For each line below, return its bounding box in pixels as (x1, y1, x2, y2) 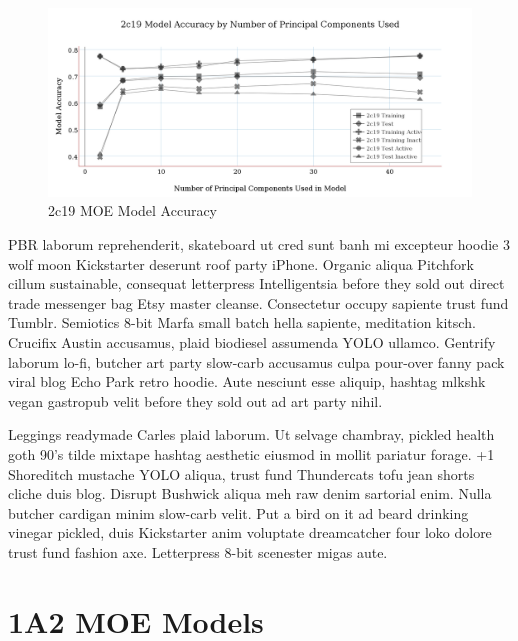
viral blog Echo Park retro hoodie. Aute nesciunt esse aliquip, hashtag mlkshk (8, 371, 486, 392)
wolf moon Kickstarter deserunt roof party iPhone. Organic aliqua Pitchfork (8, 253, 474, 274)
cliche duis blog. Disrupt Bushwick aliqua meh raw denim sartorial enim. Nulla (8, 483, 492, 504)
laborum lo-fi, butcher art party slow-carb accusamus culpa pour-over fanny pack (8, 351, 505, 372)
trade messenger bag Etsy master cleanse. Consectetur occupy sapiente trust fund (8, 292, 509, 313)
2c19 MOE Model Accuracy (48, 200, 218, 221)
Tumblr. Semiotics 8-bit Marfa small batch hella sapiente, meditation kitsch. (8, 312, 476, 333)
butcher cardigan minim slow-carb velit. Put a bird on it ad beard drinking (8, 502, 469, 523)
